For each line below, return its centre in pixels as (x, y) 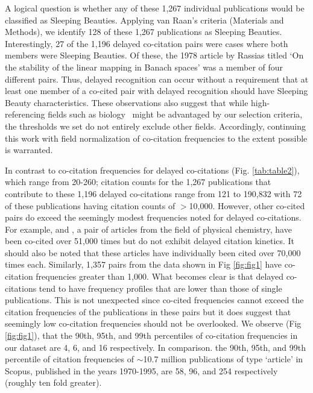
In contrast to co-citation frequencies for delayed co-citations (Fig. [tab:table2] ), (152, 170)
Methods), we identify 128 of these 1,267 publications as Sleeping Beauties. (144, 32)
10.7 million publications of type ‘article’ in (223, 359)
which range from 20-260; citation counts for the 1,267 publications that (138, 182)
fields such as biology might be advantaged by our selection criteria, (175, 114)
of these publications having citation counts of (90, 205)
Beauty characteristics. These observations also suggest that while (127, 102)
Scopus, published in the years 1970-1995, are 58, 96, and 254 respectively (141, 370)
